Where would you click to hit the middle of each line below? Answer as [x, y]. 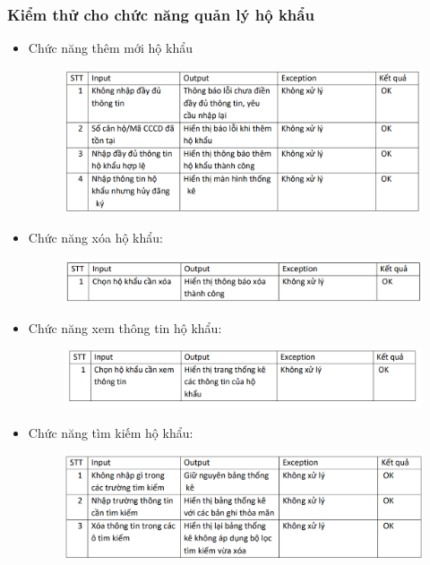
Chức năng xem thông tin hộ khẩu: [125, 327]
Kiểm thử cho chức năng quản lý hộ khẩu [161, 14]
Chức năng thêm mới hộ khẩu [110, 48]
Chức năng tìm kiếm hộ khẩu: [111, 432]
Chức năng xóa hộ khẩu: [95, 238]
